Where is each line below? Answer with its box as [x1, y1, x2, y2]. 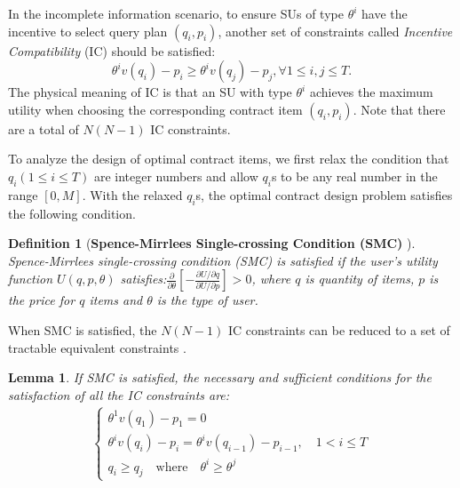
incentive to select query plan [8, 21, 168, 40]
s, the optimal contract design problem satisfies [195, 185, 453, 204]
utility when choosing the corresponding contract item [8, 100, 303, 118]
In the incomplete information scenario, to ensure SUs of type [8, 4, 344, 22]
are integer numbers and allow [93, 166, 258, 185]
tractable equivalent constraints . [8, 338, 186, 356]
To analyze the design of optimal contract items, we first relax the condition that [8, 149, 449, 168]
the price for [8, 291, 75, 309]
